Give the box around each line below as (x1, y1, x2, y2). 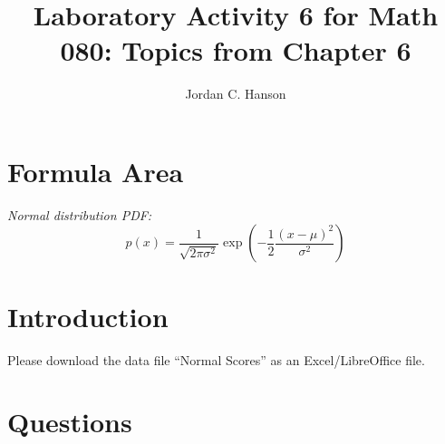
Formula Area (7, 152, 184, 189)
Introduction (7, 297, 169, 334)
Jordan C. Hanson (185, 84, 286, 103)
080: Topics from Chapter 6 (60, 32, 411, 69)
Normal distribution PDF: (7, 205, 152, 224)
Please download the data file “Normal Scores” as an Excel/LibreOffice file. (7, 350, 425, 369)
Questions (7, 403, 132, 440)
